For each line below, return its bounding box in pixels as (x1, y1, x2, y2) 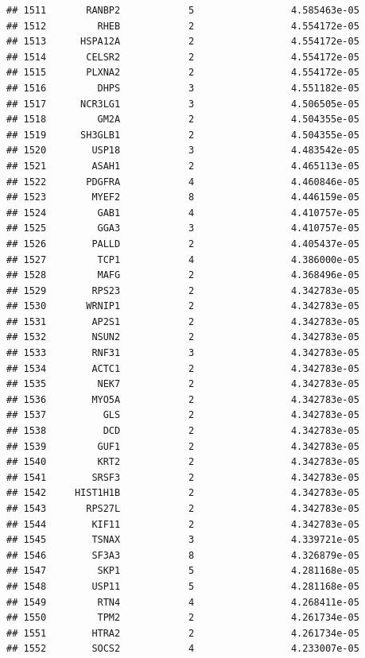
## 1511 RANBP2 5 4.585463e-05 (6, 5, 359, 16)
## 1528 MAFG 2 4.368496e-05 (6, 269, 359, 281)
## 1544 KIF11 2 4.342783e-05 (6, 518, 359, 530)
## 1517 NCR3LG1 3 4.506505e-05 (6, 98, 359, 110)
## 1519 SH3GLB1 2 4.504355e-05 (6, 129, 359, 141)
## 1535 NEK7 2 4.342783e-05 (6, 378, 359, 390)
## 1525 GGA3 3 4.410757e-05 (6, 223, 359, 234)
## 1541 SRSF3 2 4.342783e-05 (6, 471, 359, 483)
